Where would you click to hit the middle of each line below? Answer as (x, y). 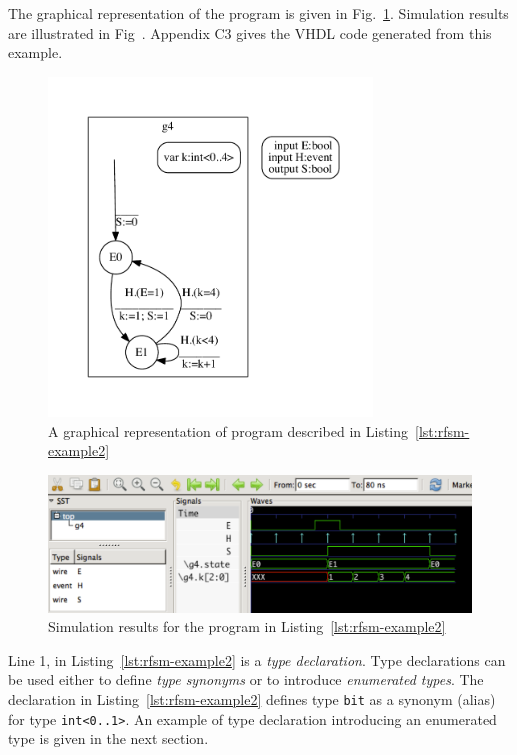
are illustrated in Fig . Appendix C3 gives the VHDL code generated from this (250, 32)
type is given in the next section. (108, 738)
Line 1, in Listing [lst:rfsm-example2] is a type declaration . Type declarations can (257, 659)
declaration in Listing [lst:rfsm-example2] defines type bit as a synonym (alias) (252, 698)
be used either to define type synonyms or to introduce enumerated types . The (246, 679)
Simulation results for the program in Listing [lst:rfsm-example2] (247, 626)
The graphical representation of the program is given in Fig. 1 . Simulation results (258, 13)
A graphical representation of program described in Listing (228, 430)
